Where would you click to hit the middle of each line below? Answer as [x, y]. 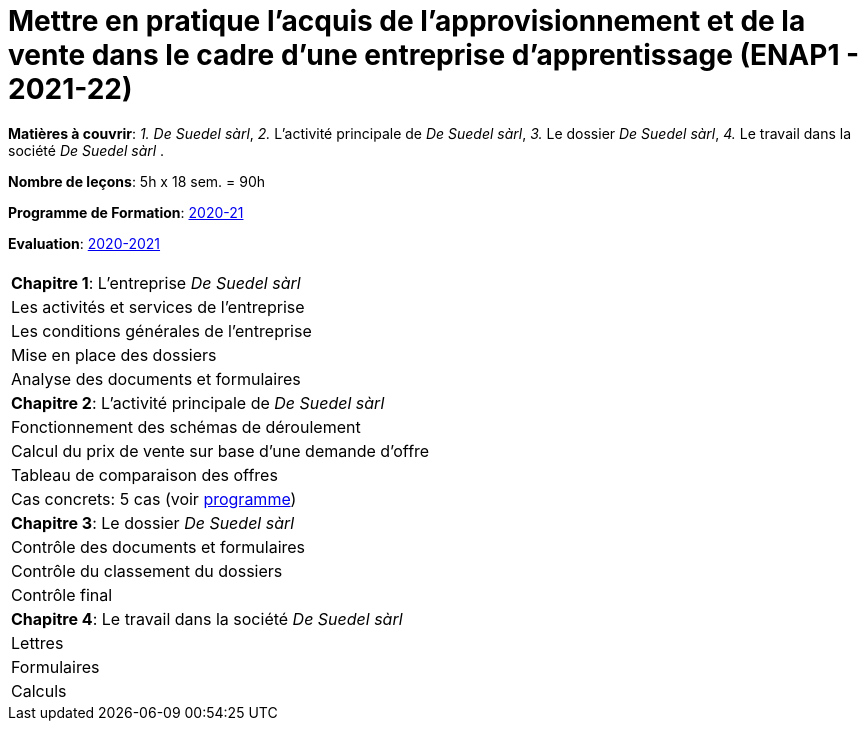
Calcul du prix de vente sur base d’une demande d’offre [220, 450]
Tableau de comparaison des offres [144, 474]
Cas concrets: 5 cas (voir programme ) [154, 498]
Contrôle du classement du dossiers [147, 570]
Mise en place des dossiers [114, 354]
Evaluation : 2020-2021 [84, 243]
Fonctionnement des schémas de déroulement [186, 426]
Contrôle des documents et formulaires [158, 546]
